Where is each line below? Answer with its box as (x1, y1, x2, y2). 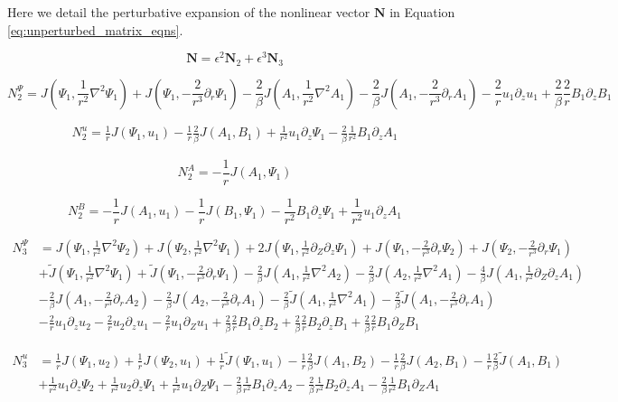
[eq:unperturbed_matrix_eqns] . (7, 20, 183, 39)
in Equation (389, 3, 455, 21)
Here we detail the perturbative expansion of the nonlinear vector (7, 3, 370, 21)
